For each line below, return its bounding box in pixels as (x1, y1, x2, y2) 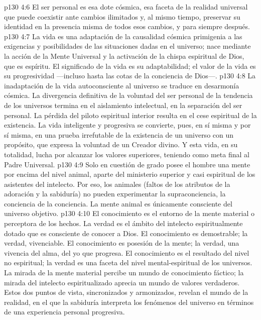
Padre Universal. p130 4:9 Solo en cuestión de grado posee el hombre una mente (4, 159, 250, 169)
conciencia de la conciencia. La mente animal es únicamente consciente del (4, 198, 232, 208)
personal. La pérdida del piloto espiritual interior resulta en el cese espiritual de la (4, 110, 257, 120)
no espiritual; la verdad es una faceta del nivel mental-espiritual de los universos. (4, 257, 252, 268)
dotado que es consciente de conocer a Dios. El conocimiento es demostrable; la (4, 228, 248, 238)
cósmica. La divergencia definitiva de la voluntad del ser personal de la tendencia (4, 90, 253, 100)
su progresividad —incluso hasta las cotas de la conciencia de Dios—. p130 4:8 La (4, 70, 256, 81)
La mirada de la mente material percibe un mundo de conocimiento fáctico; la (4, 267, 244, 278)
